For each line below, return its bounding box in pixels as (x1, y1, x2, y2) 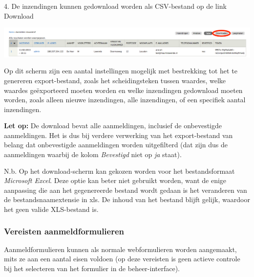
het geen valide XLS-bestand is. (4, 204, 99, 214)
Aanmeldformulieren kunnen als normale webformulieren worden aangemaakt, (4, 244, 237, 254)
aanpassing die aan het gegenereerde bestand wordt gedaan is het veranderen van (4, 185, 247, 195)
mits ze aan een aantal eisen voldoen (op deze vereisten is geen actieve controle (4, 254, 240, 264)
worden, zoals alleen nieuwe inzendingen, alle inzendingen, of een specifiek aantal (4, 94, 246, 105)
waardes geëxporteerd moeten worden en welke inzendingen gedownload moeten (4, 85, 243, 95)
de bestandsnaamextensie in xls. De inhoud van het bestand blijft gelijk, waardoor (4, 194, 250, 205)
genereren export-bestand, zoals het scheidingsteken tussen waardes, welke (4, 75, 226, 85)
